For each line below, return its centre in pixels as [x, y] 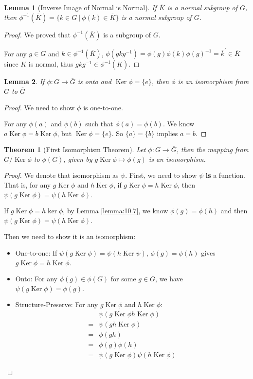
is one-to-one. [103, 107]
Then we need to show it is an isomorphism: [70, 236]
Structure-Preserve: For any [57, 304]
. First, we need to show [161, 175]
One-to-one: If [36, 253]
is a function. [225, 175]
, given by [78, 159]
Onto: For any [36, 279]
